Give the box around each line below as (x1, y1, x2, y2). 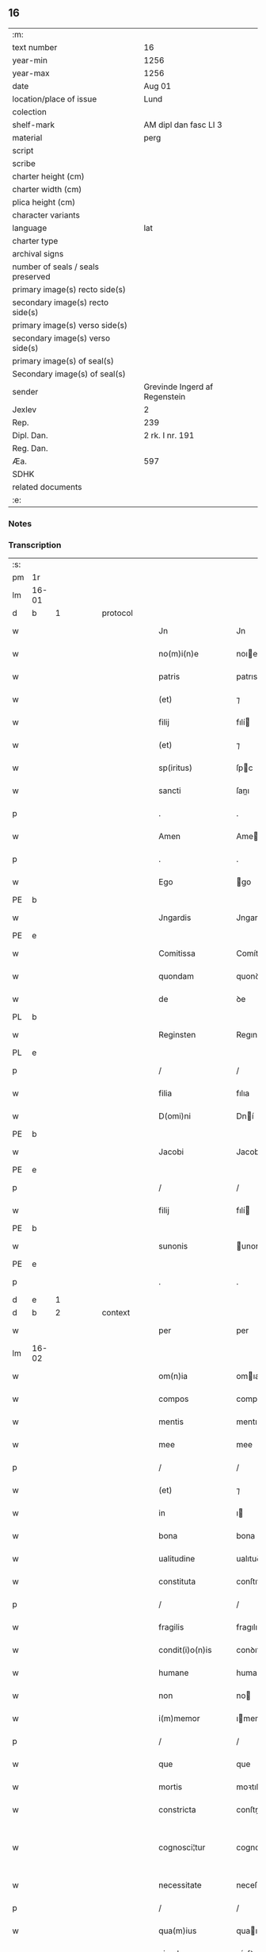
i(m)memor (158, 1713, 200, 1724)
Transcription (8, 539, 62, 550)
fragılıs (236, 1622, 262, 1633)
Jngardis (158, 912, 192, 923)
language (12, 222, 47, 233)
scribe (12, 158, 36, 169)
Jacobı (236, 1146, 262, 1157)
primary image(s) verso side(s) (12, 319, 128, 330)
